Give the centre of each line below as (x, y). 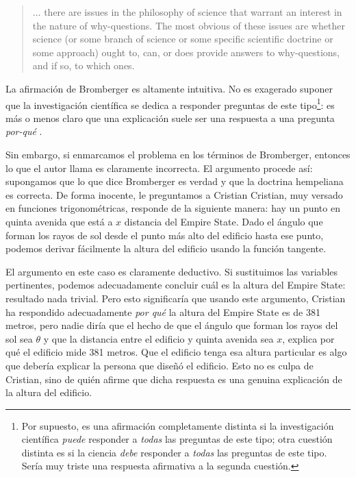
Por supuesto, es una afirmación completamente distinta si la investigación (178, 425)
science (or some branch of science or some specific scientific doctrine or (183, 39)
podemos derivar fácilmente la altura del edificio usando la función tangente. (166, 248)
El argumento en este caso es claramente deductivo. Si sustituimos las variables (172, 271)
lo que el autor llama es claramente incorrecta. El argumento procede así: (159, 168)
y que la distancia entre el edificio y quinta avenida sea (158, 338)
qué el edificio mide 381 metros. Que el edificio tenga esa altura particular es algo (176, 352)
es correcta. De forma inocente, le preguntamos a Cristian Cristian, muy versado (174, 194)
